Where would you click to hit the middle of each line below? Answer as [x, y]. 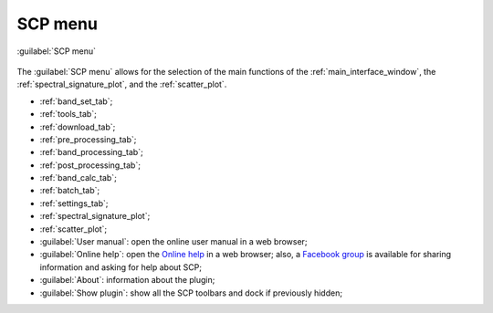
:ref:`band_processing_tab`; [91, 152]
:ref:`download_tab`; [78, 127]
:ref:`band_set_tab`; [76, 101]
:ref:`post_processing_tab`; [90, 165]
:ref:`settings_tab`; [74, 203]
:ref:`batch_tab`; [70, 191]
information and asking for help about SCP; [121, 267]
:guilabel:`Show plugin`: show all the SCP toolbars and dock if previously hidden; [191, 293]
